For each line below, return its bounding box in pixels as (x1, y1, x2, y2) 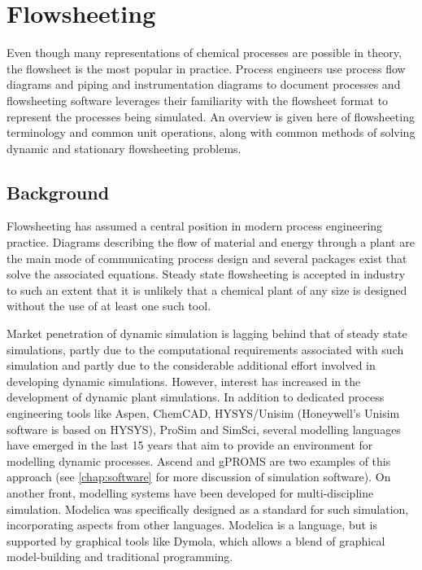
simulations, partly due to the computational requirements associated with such (7, 340, 404, 357)
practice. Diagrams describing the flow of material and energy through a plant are (7, 234, 415, 251)
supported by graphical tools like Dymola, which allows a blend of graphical (7, 532, 385, 549)
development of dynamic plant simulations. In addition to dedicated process (7, 388, 385, 406)
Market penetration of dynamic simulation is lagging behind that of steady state (7, 325, 407, 342)
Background (7, 179, 110, 204)
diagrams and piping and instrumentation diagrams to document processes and (7, 76, 401, 93)
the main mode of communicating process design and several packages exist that (7, 249, 407, 266)
